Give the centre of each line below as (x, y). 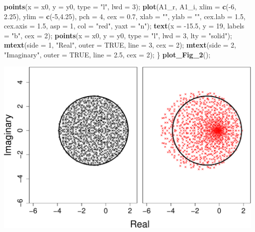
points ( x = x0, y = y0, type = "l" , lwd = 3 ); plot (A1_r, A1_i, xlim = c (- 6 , (120, 6)
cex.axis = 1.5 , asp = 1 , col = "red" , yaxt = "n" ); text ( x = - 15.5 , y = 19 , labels (124, 26)
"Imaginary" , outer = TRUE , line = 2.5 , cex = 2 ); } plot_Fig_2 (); (107, 54)
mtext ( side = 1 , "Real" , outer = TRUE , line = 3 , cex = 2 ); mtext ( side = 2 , (120, 45)
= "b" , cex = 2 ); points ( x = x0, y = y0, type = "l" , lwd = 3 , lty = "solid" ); (118, 35)
